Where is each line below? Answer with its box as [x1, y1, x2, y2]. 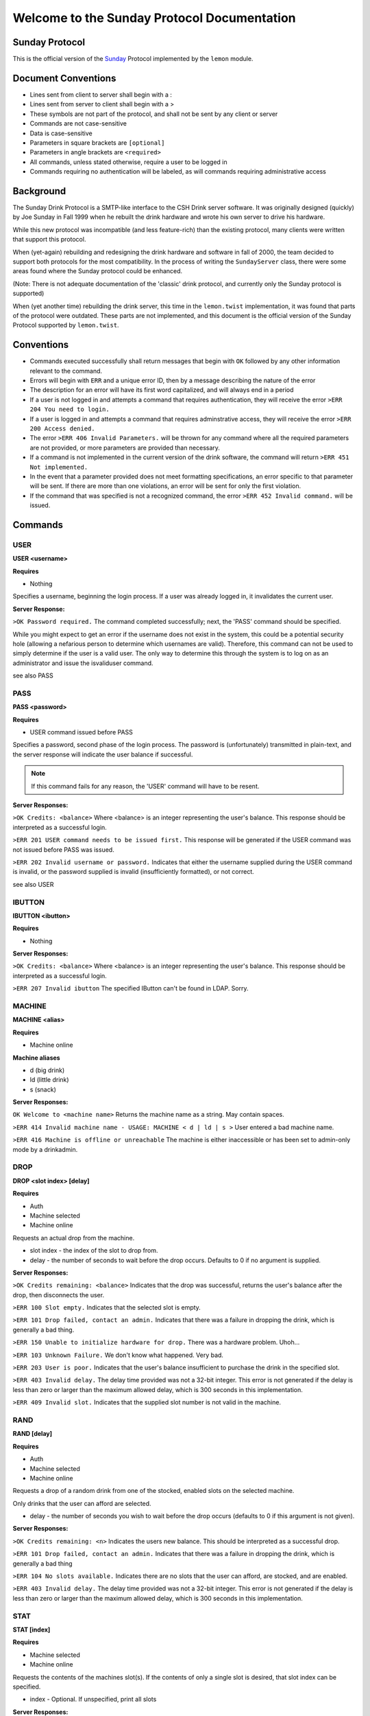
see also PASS [12, 671, 54, 680]
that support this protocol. [12, 235, 86, 244]
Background [12, 185, 66, 197]
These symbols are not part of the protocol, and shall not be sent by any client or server [29, 110, 278, 118]
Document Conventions [12, 72, 116, 84]
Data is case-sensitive [29, 129, 92, 137]
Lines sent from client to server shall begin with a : [29, 90, 173, 99]
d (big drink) [29, 1066, 65, 1074]
